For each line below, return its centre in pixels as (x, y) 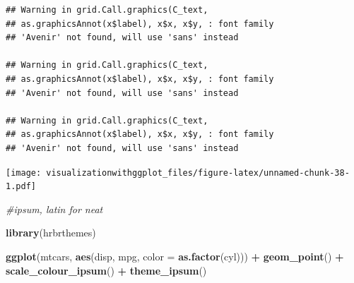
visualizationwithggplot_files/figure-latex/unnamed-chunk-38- (198, 173)
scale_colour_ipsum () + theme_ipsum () (106, 270)
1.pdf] (21, 187)
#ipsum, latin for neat (54, 209)
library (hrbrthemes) (51, 233)
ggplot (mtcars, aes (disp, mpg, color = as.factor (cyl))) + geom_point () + (175, 257)
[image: (24, 173)
